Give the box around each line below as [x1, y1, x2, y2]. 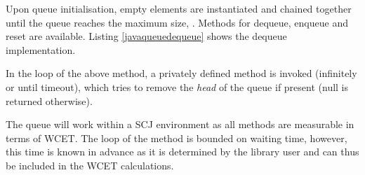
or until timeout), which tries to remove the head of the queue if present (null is [6, 79, 349, 94]
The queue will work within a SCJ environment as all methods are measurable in [6, 117, 354, 132]
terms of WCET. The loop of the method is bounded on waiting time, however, [6, 130, 347, 145]
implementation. [6, 42, 76, 57]
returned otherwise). [6, 93, 93, 108]
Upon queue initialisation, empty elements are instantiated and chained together [6, 1, 352, 15]
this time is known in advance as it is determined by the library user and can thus [6, 144, 359, 159]
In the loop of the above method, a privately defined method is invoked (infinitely [6, 66, 357, 80]
